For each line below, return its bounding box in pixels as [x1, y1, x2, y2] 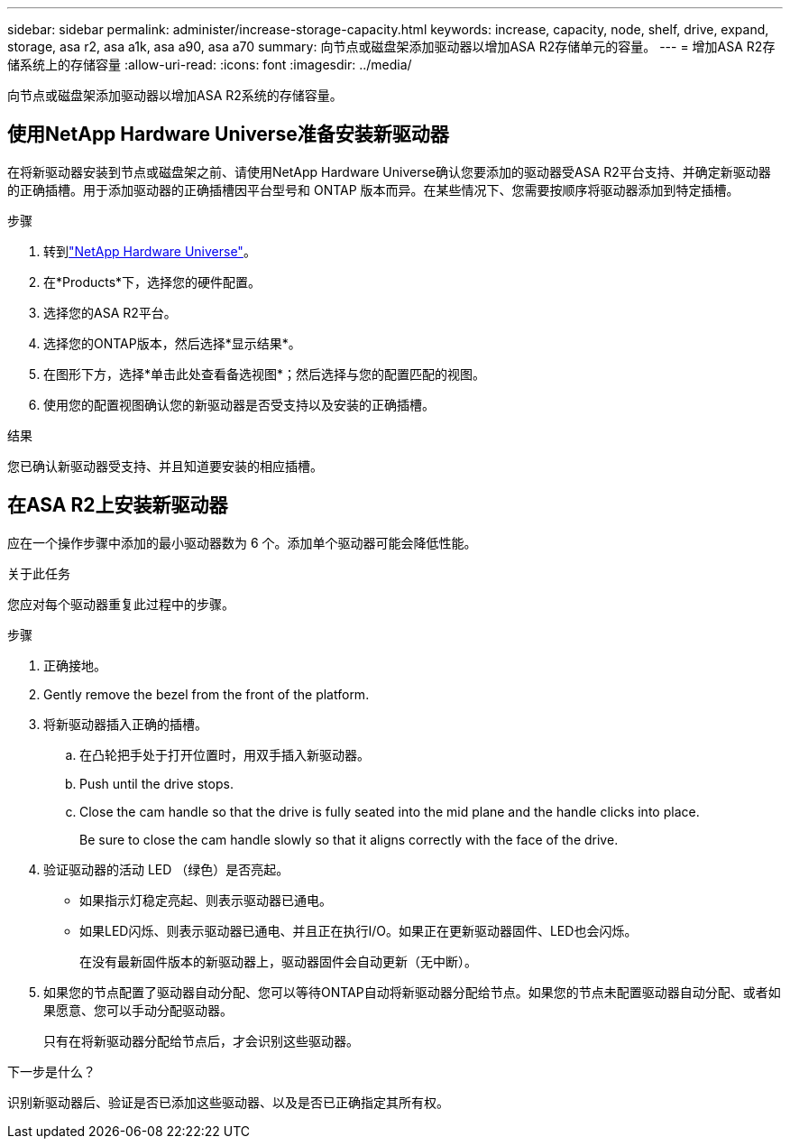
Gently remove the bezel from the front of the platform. [43, 686, 370, 702]
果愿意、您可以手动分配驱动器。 [43, 1002, 233, 1018]
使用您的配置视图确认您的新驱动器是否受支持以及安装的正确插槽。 [43, 396, 435, 412]
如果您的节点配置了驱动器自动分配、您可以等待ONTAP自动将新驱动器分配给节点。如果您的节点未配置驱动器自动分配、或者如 [43, 984, 781, 1000]
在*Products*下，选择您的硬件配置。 [43, 273, 262, 290]
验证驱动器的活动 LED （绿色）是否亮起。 [43, 861, 289, 877]
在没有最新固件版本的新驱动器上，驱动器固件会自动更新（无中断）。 [79, 953, 477, 969]
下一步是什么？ [7, 1063, 96, 1079]
